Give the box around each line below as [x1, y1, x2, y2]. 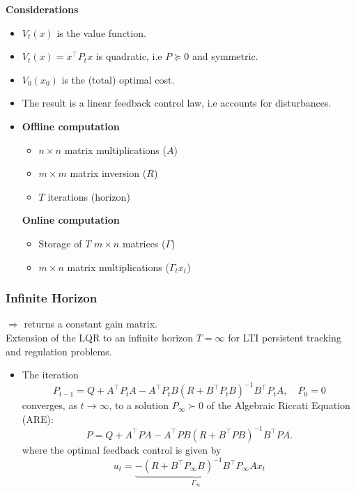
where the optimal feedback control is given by [22, 442, 222, 456]
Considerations [6, 2, 79, 16]
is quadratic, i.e [95, 49, 162, 63]
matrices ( [122, 236, 166, 250]
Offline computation [22, 118, 120, 133]
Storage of [38, 236, 82, 250]
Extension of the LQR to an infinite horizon [6, 330, 194, 344]
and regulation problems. [6, 344, 112, 358]
